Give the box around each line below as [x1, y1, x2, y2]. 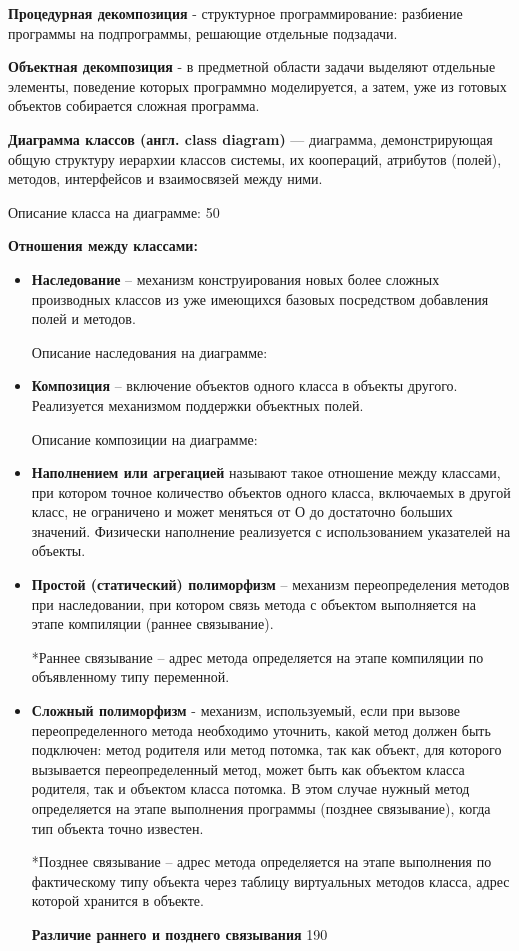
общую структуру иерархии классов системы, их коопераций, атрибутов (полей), [8, 148, 502, 169]
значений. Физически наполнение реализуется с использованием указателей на [31, 520, 511, 541]
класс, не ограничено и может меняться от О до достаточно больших [31, 501, 453, 522]
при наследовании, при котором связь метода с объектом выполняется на [31, 593, 476, 614]
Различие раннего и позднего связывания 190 [31, 923, 328, 944]
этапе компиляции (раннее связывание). [31, 613, 274, 634]
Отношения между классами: [8, 235, 198, 256]
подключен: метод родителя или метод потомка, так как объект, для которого [31, 739, 502, 760]
